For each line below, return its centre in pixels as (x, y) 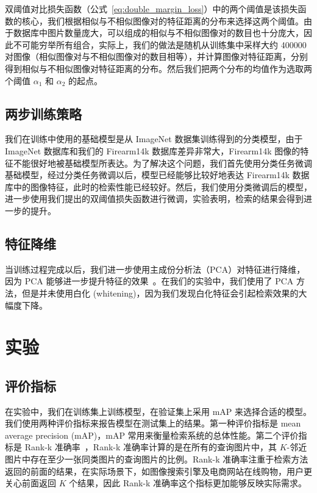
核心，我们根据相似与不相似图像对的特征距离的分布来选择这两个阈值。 (162, 20)
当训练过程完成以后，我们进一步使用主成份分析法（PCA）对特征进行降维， (155, 269)
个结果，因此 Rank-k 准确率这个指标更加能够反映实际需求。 (188, 483)
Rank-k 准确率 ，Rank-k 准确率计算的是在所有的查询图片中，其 (151, 447)
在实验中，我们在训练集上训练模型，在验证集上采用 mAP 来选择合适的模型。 (158, 411)
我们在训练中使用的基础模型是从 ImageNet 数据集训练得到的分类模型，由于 (154, 139)
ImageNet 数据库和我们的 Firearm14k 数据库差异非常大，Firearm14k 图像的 (153, 150)
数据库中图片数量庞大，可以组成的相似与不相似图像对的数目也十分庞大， (158, 33)
